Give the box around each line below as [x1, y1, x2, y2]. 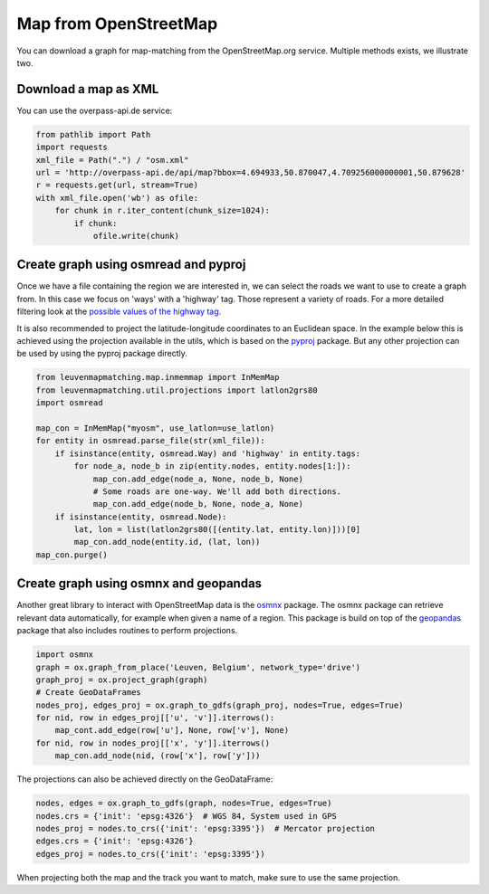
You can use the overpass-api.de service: [16, 105, 173, 116]
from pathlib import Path [35, 129, 151, 139]
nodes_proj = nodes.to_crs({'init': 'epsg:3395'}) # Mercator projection [35, 823, 376, 833]
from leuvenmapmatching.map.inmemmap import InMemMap [35, 372, 280, 383]
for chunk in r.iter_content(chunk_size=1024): [54, 205, 271, 216]
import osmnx [35, 650, 94, 660]
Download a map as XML [16, 81, 159, 97]
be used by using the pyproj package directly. [16, 348, 187, 359]
